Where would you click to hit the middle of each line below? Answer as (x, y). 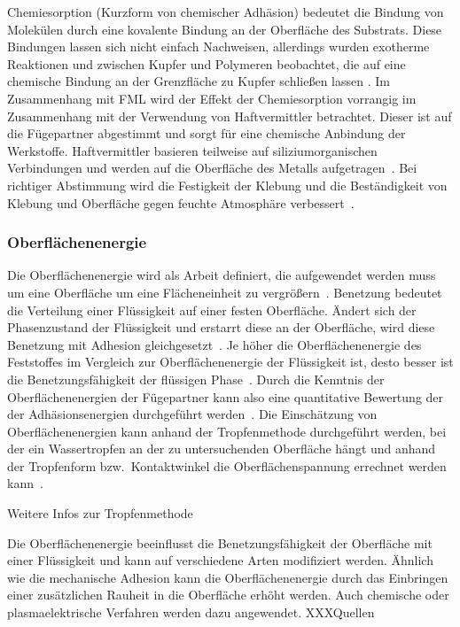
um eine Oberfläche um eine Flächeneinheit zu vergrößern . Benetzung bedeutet (225, 292)
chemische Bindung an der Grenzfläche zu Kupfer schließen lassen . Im (199, 81)
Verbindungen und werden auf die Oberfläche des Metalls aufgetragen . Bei (212, 168)
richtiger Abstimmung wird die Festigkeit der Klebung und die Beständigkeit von (227, 185)
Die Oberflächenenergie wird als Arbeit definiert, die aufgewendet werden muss (222, 275)
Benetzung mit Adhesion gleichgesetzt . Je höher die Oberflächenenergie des (214, 344)
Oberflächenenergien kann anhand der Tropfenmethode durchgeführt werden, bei (227, 431)
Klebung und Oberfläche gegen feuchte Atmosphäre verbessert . (181, 202)
